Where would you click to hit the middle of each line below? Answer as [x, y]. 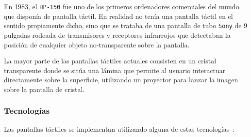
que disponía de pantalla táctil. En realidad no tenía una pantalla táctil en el [118, 16]
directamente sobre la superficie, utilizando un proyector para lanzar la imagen [121, 80]
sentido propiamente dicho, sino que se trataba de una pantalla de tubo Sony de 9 [126, 25]
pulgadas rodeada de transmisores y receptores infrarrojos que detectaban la [117, 35]
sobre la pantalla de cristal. [44, 89]
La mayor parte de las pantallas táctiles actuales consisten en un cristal [110, 61]
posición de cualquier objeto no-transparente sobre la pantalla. [97, 44]
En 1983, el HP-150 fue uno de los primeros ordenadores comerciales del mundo [122, 6]
